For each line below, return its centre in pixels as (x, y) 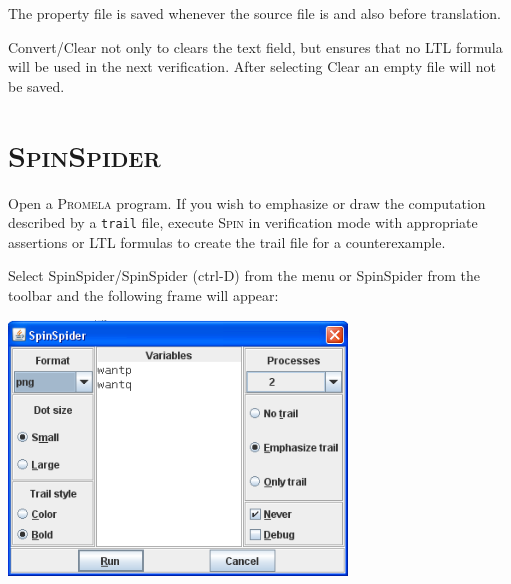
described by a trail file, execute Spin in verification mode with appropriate (243, 222)
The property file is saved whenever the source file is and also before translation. (255, 13)
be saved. (36, 85)
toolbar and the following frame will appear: (143, 294)
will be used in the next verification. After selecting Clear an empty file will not (252, 66)
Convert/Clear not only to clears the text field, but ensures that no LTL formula (255, 46)
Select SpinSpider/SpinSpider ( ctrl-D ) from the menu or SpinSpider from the (244, 275)
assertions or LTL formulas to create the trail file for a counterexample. (227, 241)
